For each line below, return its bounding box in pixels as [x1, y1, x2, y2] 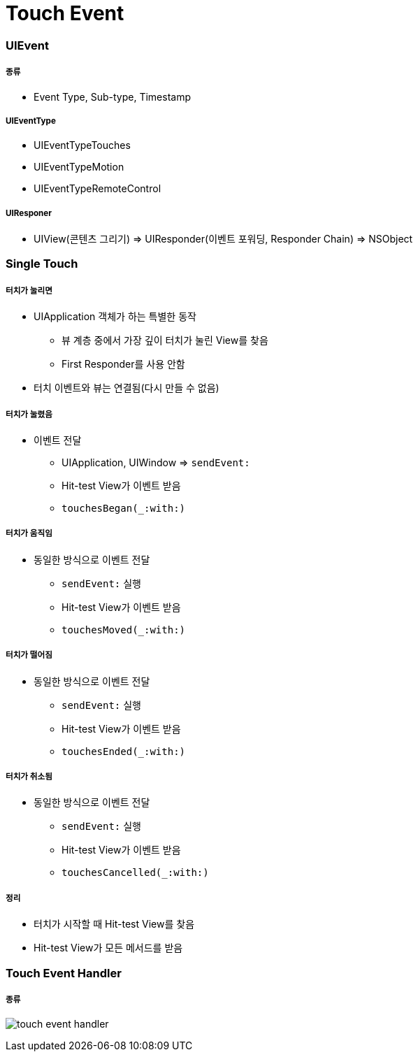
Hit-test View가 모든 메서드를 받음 [34, 942, 183, 954]
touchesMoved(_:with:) [62, 624, 186, 635]
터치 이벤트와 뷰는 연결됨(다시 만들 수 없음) [34, 382, 219, 394]
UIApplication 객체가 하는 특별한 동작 [34, 310, 196, 323]
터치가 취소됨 [6, 771, 52, 782]
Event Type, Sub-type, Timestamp [34, 90, 191, 103]
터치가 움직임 [6, 528, 52, 539]
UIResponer [6, 208, 52, 218]
